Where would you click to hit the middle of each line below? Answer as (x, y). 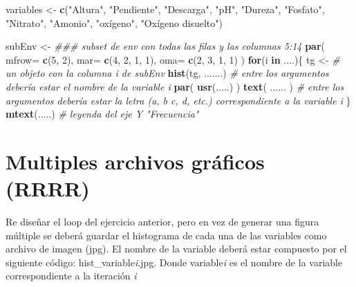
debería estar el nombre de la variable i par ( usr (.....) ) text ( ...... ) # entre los (175, 86)
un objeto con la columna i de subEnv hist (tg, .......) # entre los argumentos (167, 73)
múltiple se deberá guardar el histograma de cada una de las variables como (166, 235)
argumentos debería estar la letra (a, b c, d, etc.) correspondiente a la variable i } (178, 100)
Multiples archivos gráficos (135, 161)
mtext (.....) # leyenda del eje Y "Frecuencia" (102, 114)
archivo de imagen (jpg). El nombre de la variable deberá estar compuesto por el (176, 249)
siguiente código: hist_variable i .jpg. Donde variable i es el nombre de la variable (174, 262)
